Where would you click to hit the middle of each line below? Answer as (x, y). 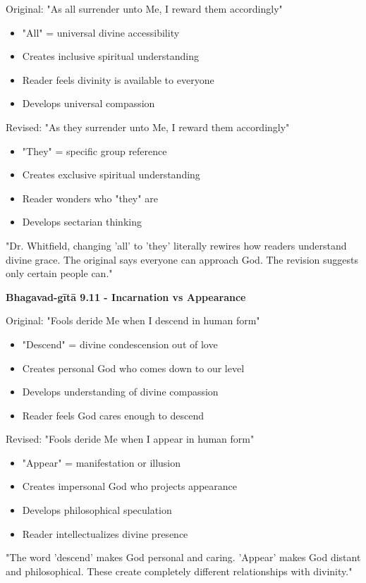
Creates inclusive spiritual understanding (110, 56)
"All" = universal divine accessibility (101, 32)
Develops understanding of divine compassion (120, 392)
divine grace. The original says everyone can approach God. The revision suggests (182, 259)
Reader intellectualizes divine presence (105, 533)
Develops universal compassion (89, 103)
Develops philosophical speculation (97, 510)
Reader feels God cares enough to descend (113, 415)
